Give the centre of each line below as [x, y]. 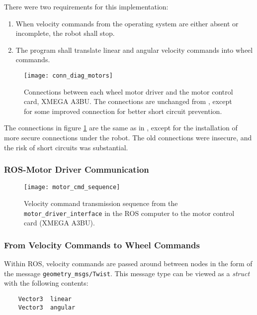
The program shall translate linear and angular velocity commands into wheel [134, 50]
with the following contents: [46, 283]
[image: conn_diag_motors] [68, 75]
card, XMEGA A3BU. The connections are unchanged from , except [128, 101]
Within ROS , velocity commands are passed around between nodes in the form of [128, 263]
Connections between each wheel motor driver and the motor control [128, 91]
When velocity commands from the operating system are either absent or [127, 23]
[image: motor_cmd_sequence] [72, 187]
